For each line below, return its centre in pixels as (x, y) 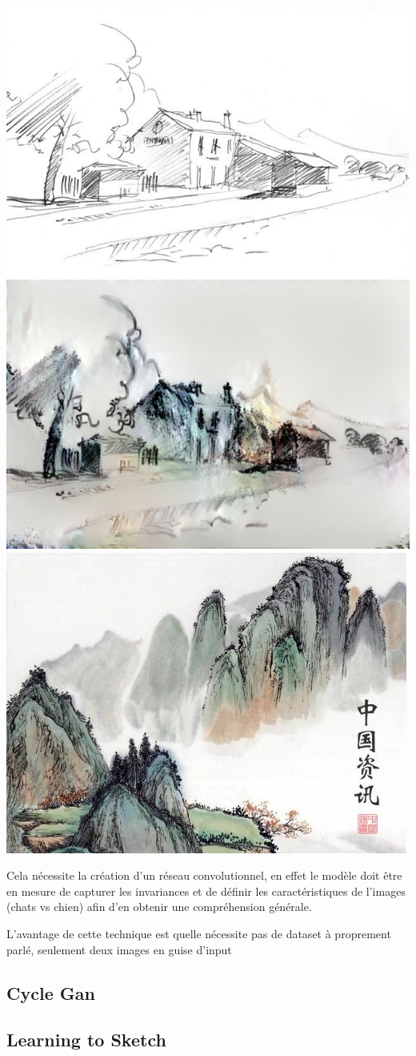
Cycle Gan (51, 992)
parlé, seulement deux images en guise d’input (119, 949)
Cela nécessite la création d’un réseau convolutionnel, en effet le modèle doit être (204, 875)
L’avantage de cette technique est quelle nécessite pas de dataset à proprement (199, 934)
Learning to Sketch (86, 1040)
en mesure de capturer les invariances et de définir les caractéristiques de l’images (206, 891)
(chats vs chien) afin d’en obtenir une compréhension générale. (159, 907)
